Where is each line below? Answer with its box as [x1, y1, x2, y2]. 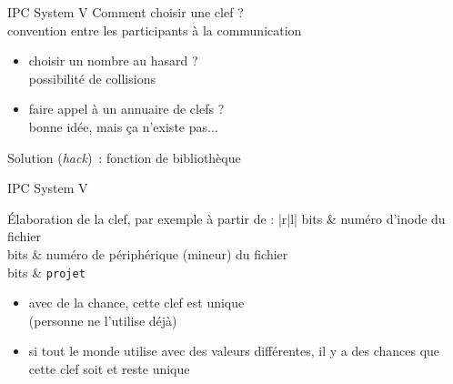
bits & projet [7, 262, 86, 281]
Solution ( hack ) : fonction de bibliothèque [7, 147, 241, 167]
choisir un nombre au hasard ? [28, 51, 198, 70]
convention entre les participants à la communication [7, 20, 302, 39]
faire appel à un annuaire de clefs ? [28, 99, 225, 118]
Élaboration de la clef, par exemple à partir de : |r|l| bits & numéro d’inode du [7, 208, 446, 227]
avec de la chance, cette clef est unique [28, 293, 245, 312]
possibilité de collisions [28, 68, 156, 87]
